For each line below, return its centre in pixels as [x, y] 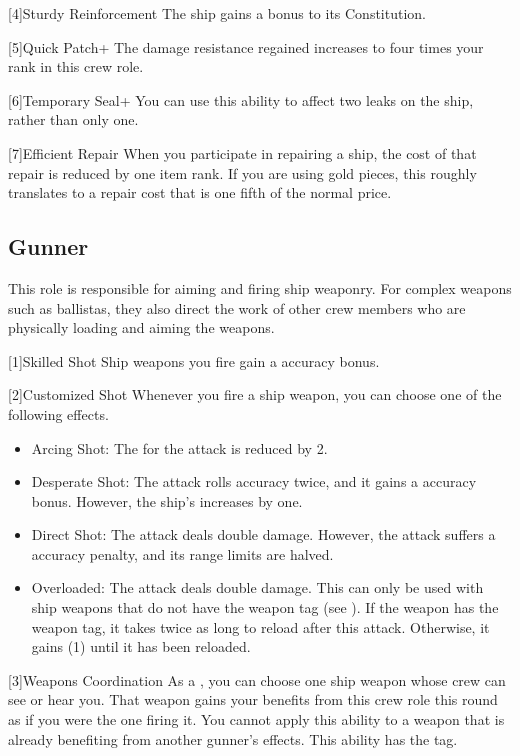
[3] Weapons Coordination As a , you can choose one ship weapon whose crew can [257, 679]
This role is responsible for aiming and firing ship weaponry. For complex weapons [260, 287]
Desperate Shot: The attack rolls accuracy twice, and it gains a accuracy [254, 481]
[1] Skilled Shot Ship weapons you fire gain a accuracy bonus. [194, 360]
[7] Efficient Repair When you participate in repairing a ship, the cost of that [242, 152]
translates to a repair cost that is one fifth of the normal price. [200, 192]
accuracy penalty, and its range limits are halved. [182, 553]
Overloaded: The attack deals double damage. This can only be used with [257, 587]
